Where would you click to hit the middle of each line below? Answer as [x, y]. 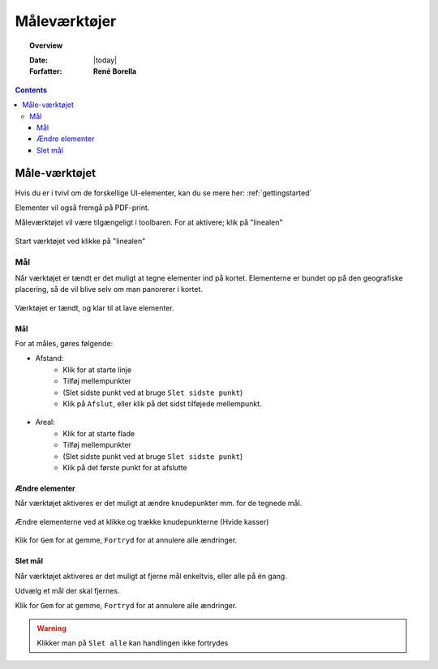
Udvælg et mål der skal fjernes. [68, 590]
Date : [39, 60]
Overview [46, 45]
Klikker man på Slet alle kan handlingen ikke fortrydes [133, 643]
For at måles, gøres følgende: [64, 344]
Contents [31, 90]
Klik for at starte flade [99, 433]
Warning [52, 628]
